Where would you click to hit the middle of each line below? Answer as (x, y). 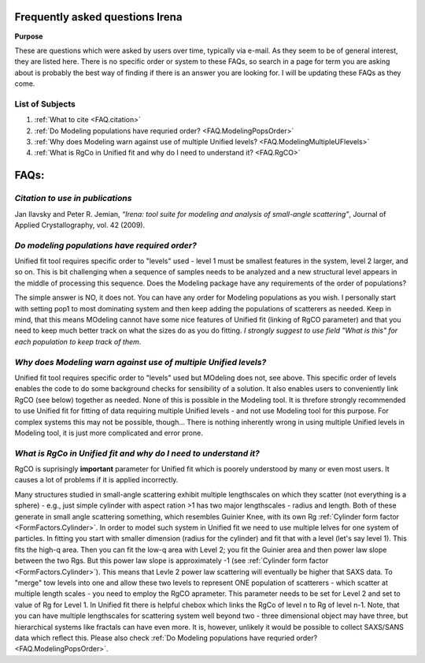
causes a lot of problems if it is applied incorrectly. (96, 480)
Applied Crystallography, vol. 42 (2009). (80, 225)
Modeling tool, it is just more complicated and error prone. (109, 433)
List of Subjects (45, 104)
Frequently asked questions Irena (98, 17)
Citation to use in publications (73, 199)
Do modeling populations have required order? (105, 245)
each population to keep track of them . (78, 341)
